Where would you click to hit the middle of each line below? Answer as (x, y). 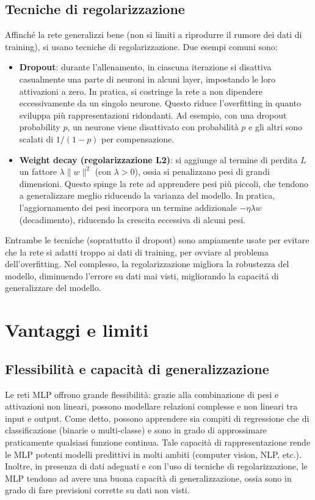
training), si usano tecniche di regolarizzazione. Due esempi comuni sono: (141, 46)
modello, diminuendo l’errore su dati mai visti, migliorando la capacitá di (142, 275)
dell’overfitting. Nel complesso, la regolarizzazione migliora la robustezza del (147, 264)
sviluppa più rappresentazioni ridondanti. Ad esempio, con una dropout (153, 115)
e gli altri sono (276, 127)
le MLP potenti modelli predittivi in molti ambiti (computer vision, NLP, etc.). (153, 454)
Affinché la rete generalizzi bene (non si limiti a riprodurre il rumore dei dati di (154, 35)
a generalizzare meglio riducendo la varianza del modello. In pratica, (147, 195)
